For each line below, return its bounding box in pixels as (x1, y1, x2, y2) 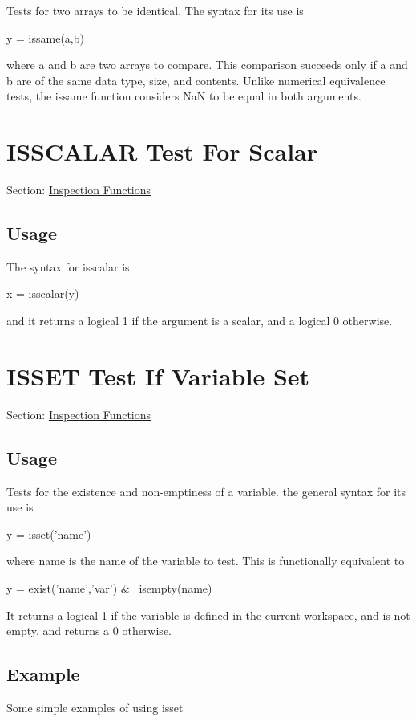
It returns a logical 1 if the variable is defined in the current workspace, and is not (6, 606, 410, 623)
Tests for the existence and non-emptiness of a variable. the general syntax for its (6, 483, 406, 499)
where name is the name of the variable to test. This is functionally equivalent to (6, 552, 405, 569)
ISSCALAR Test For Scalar (6, 135, 317, 168)
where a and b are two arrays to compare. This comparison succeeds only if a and (6, 56, 408, 73)
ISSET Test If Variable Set (6, 359, 310, 392)
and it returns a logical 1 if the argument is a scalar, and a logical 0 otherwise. (6, 312, 393, 329)
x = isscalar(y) (6, 285, 79, 302)
